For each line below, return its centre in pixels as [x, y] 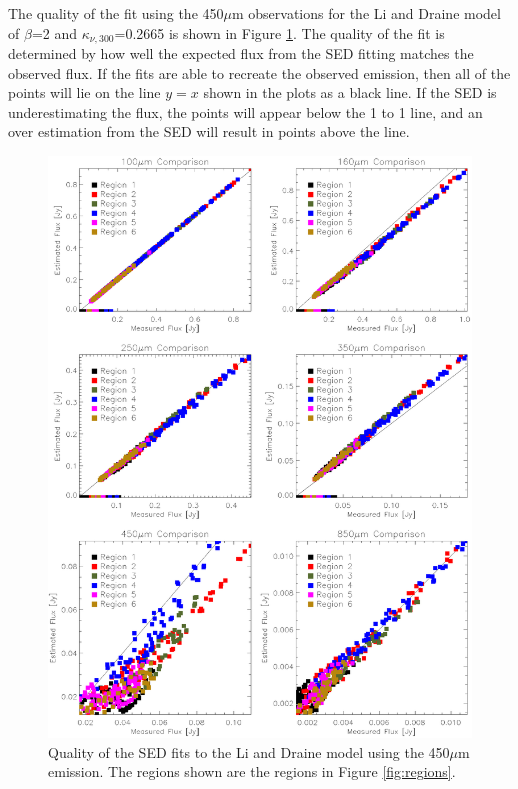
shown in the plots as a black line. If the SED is [350, 92]
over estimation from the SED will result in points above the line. [209, 131]
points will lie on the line [84, 92]
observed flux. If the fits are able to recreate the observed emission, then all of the [259, 72]
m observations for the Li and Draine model [366, 13]
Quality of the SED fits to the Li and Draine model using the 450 [249, 751]
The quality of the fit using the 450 [116, 13]
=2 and [54, 32]
